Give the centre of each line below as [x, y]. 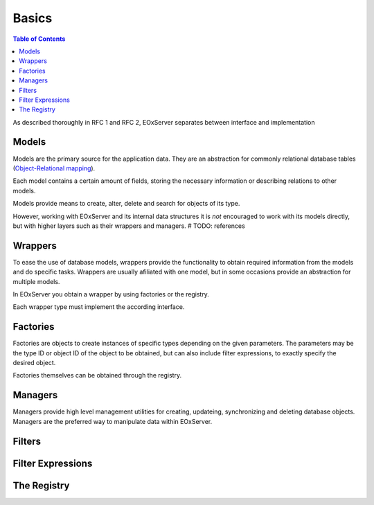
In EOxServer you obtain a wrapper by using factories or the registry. [111, 294]
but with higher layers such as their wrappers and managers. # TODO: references [129, 226]
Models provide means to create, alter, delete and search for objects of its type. [126, 204]
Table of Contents [39, 39]
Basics [33, 18]
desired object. [34, 363]
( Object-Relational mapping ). [54, 168]
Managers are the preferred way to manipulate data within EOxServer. [113, 421]
